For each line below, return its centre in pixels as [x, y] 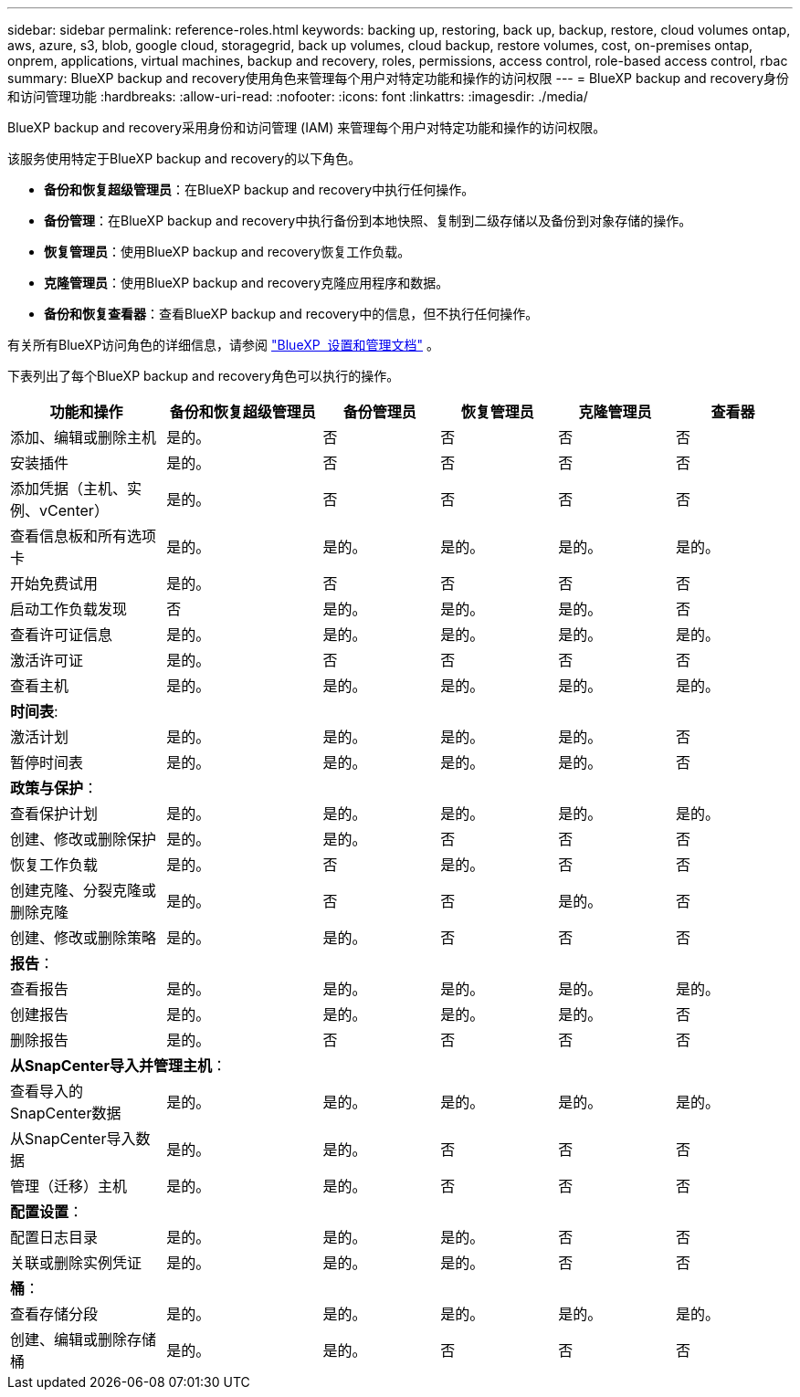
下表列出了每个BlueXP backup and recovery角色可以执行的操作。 [204, 376]
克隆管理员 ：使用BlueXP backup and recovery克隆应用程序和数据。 [247, 283]
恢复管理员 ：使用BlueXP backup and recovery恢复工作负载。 [227, 252]
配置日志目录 [54, 1237]
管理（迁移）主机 [69, 1186]
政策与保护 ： [54, 788]
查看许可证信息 [62, 635]
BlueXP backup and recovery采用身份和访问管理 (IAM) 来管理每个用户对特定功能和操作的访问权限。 [307, 127]
